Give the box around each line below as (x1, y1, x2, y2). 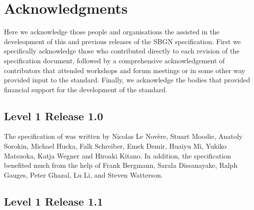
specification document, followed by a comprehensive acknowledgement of (4, 55, 225, 65)
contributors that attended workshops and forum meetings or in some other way (4, 65, 246, 75)
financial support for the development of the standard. (4, 84, 168, 94)
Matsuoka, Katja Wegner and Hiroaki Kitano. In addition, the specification (4, 150, 231, 160)
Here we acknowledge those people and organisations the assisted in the (4, 26, 220, 37)
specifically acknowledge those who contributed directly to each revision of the (4, 46, 240, 56)
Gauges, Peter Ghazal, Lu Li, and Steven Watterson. (4, 169, 163, 180)
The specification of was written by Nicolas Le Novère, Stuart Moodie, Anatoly (4, 131, 243, 141)
